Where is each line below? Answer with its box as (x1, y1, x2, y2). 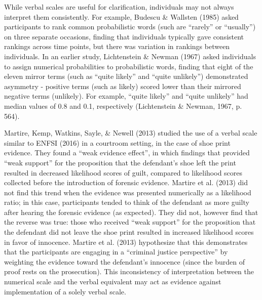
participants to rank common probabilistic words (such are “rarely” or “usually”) (4, 21, 256, 32)
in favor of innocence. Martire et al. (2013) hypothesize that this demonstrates (4, 236, 248, 247)
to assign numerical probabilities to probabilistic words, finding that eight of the (4, 61, 253, 71)
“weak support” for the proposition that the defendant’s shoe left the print (4, 157, 236, 167)
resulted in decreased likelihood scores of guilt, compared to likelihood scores (4, 167, 243, 178)
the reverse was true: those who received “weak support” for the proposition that (4, 217, 256, 227)
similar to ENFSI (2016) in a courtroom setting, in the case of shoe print (4, 137, 231, 148)
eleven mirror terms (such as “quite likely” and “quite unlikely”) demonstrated (4, 71, 248, 81)
